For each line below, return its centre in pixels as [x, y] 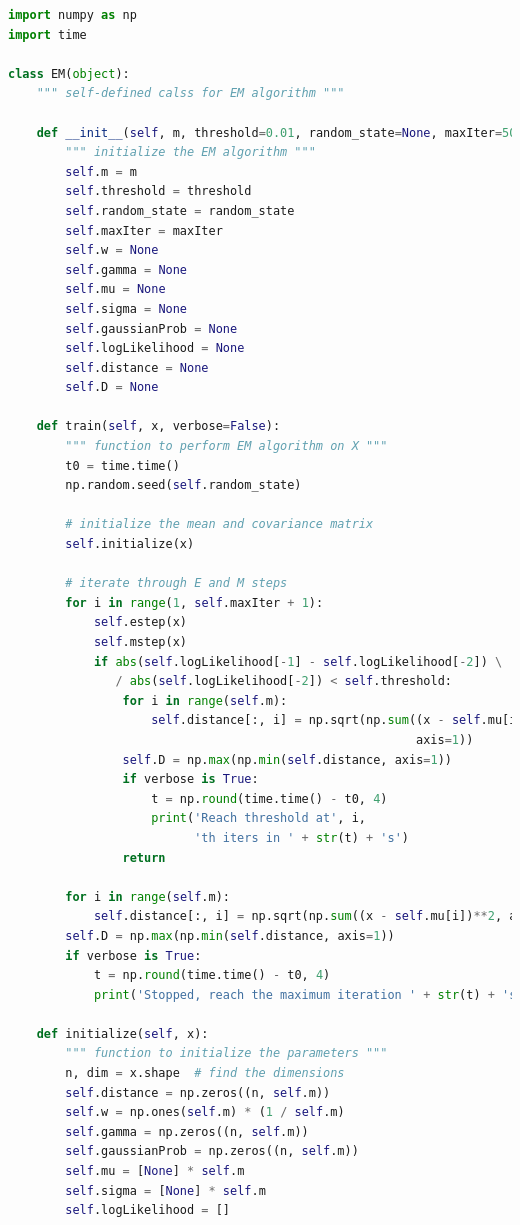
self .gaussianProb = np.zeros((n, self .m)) [212, 1151]
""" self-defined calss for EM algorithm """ [190, 93]
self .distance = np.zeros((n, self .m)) [198, 1092]
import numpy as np [72, 15]
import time [47, 34]
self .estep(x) [140, 622]
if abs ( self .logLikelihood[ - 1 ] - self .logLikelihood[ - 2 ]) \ [298, 661]
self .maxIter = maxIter [144, 230]
